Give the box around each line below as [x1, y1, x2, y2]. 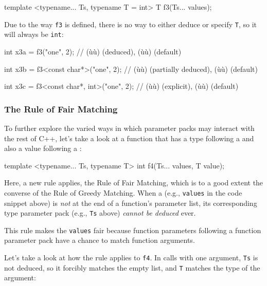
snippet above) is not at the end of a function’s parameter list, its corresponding [4, 197, 257, 208]
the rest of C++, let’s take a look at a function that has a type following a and [4, 132, 254, 143]
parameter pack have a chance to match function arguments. [4, 235, 195, 245]
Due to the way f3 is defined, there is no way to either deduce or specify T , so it [4, 18, 257, 29]
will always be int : [4, 29, 64, 40]
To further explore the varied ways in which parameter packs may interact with [4, 122, 255, 133]
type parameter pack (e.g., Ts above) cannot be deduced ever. [4, 207, 196, 218]
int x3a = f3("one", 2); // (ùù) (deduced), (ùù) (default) [4, 46, 182, 56]
